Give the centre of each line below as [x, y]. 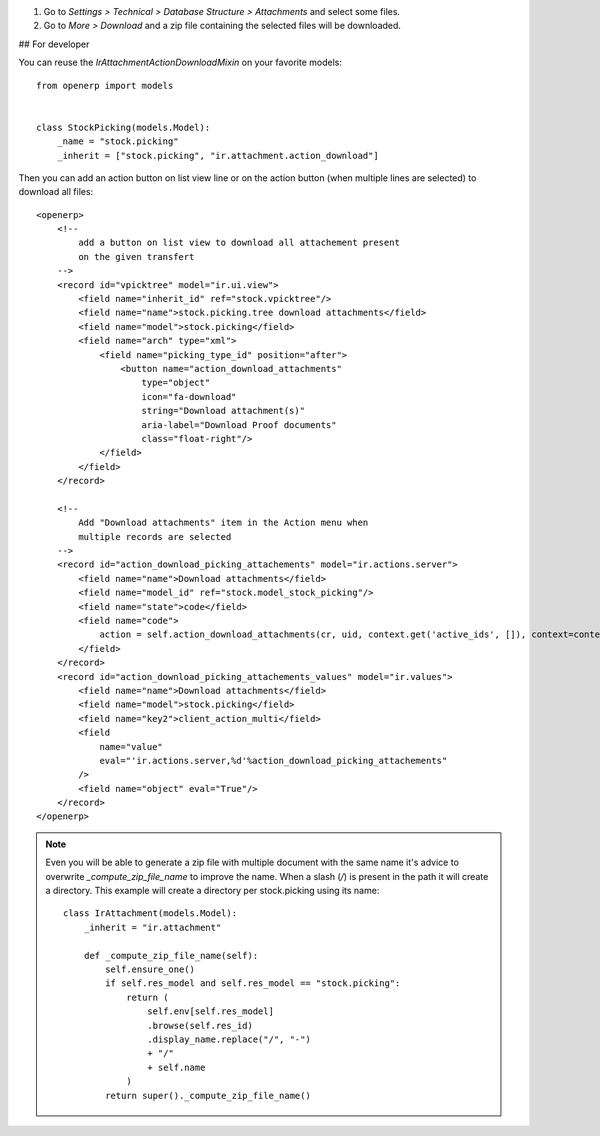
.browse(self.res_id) [200, 1025]
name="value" [131, 746]
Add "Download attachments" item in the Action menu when [223, 523]
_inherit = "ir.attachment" [152, 927]
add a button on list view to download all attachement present [239, 243]
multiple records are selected [155, 536]
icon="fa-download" [189, 396]
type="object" [176, 383]
